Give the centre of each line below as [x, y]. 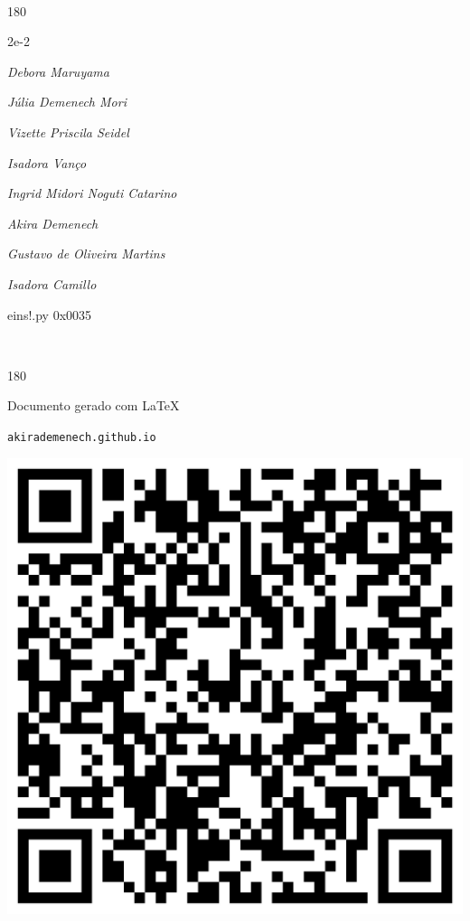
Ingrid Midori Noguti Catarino [92, 193]
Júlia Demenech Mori [67, 102]
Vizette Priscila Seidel [68, 132]
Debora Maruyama [58, 71]
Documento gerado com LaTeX [94, 405]
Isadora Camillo [52, 283]
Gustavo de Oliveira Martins [86, 254]
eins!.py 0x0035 [50, 314]
